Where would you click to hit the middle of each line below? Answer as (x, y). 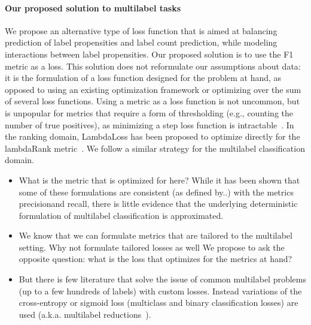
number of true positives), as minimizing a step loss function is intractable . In (150, 124)
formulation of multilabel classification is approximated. (121, 215)
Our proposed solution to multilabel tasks (93, 7)
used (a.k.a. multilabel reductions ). (85, 314)
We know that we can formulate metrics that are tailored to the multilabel (155, 235)
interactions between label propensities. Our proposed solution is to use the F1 (149, 54)
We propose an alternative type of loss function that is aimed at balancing (141, 30)
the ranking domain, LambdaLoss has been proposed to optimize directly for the (153, 136)
